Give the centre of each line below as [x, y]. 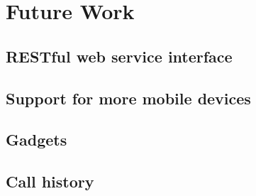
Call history [50, 181]
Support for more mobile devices [128, 98]
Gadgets [37, 140]
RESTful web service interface [119, 56]
